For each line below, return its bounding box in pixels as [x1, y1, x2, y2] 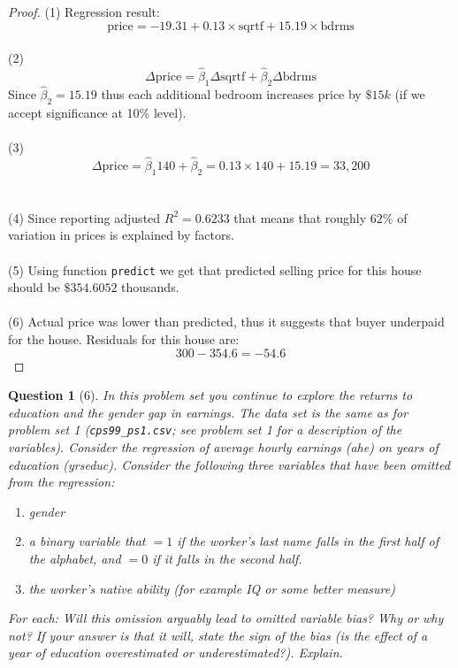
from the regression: [8, 472, 115, 491]
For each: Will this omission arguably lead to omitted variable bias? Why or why [8, 609, 444, 627]
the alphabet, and [28, 549, 121, 568]
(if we [394, 85, 425, 104]
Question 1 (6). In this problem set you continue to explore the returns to [8, 386, 413, 404]
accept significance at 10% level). [8, 103, 187, 121]
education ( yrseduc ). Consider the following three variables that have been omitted [8, 455, 450, 473]
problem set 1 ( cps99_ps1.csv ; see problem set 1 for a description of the [8, 420, 402, 439]
